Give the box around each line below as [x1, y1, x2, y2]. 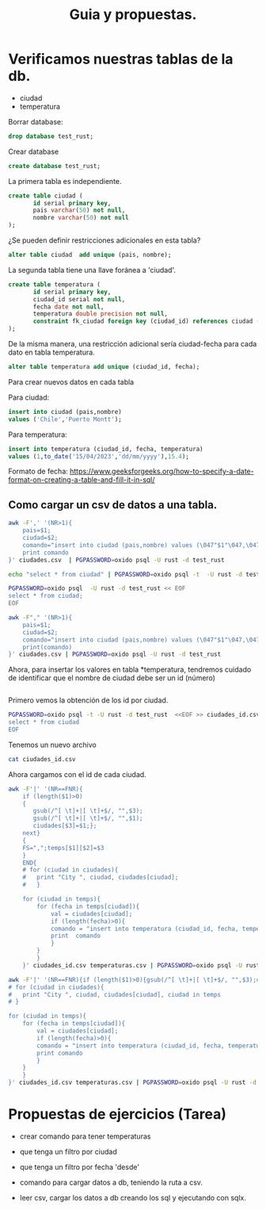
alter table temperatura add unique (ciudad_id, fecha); [8, 363, 200, 371]
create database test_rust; [8, 162, 101, 170]
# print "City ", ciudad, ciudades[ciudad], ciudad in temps [8, 990, 222, 998]
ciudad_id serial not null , [32, 295, 126, 303]
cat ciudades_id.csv [8, 755, 77, 763]
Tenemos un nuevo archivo [8, 740, 97, 749]
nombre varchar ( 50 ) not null [32, 214, 129, 222]
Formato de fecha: [8, 466, 69, 477]
